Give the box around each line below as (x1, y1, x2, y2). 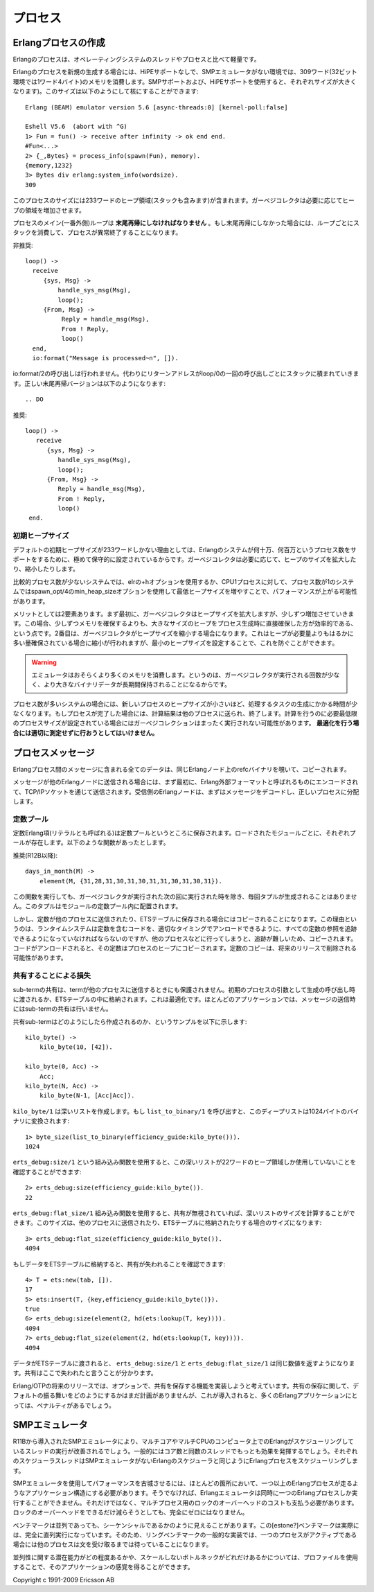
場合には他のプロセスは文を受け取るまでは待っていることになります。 (12, 1540, 213, 1548)
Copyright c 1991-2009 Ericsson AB (12, 1575, 114, 1584)
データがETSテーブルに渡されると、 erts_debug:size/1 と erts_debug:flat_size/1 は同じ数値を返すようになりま (12, 1359, 355, 1368)
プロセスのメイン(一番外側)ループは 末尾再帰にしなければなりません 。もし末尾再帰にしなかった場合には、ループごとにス (12, 218, 360, 227)
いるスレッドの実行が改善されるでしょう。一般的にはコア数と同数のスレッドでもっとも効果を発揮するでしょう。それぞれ (12, 1447, 358, 1455)
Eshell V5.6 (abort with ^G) (25, 123, 128, 131)
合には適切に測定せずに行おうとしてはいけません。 (12, 728, 159, 737)
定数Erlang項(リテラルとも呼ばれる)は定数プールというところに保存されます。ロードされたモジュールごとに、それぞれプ (12, 829, 356, 838)
